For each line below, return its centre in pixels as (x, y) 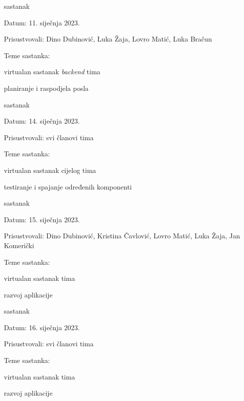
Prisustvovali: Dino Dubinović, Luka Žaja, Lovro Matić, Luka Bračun (108, 39)
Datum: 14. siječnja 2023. (42, 121)
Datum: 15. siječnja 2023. (42, 219)
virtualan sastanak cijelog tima (50, 170)
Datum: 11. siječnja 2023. (42, 22)
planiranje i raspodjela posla (46, 88)
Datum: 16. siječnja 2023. (42, 327)
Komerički (19, 245)
